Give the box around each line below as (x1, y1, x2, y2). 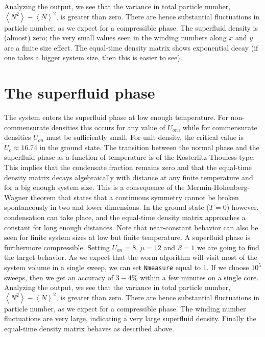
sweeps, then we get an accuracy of (4, 272, 114, 282)
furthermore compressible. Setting (4, 242, 110, 252)
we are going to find (197, 242, 259, 252)
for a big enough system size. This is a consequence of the (4, 182, 185, 192)
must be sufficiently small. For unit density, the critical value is (46, 132, 244, 142)
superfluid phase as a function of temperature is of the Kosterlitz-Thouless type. (4, 152, 255, 162)
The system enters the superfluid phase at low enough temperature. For (4, 112, 229, 123)
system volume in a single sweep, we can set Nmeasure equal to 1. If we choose (4, 262, 249, 272)
